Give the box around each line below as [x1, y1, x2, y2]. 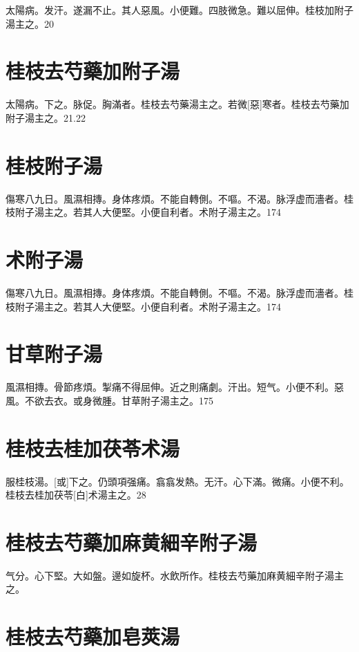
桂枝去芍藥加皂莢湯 [6, 622, 180, 651]
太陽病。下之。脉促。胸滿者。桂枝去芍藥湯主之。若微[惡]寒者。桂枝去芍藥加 [6, 97, 349, 111]
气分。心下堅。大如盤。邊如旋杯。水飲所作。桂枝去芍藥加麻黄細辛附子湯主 [6, 568, 344, 582]
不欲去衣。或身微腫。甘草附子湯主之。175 [24, 393, 213, 407]
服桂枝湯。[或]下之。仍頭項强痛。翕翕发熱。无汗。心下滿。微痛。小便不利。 [6, 474, 349, 488]
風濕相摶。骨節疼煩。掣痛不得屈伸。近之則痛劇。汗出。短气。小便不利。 [6, 380, 334, 394]
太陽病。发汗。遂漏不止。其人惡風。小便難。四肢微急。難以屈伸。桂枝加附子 [6, 3, 353, 17]
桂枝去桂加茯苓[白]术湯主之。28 [6, 487, 146, 502]
